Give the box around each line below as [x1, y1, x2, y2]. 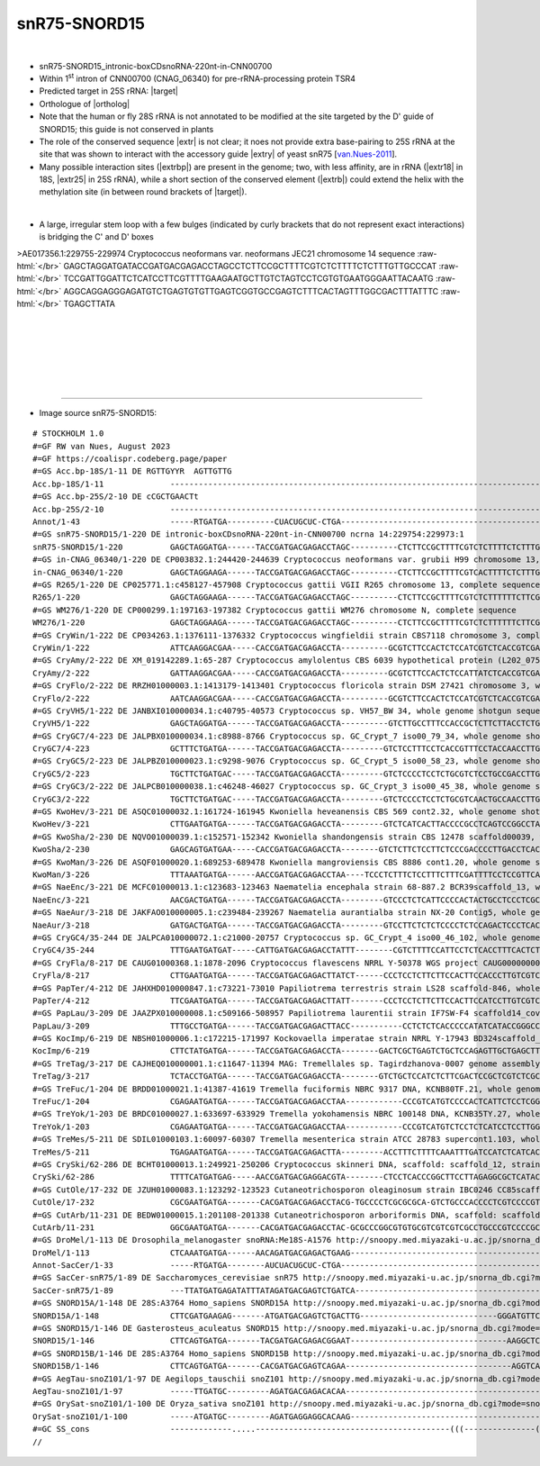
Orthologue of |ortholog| [39, 98, 130, 109]
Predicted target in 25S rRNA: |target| [39, 86, 179, 96]
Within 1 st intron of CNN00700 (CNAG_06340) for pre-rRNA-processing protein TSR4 [39, 72, 355, 84]
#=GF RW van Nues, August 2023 [32, 441, 171, 451]
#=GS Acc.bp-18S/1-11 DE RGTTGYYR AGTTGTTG [32, 466, 233, 476]
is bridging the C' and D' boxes [39, 231, 155, 242]
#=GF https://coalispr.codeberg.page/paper [32, 454, 228, 464]
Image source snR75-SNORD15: [39, 407, 157, 418]
